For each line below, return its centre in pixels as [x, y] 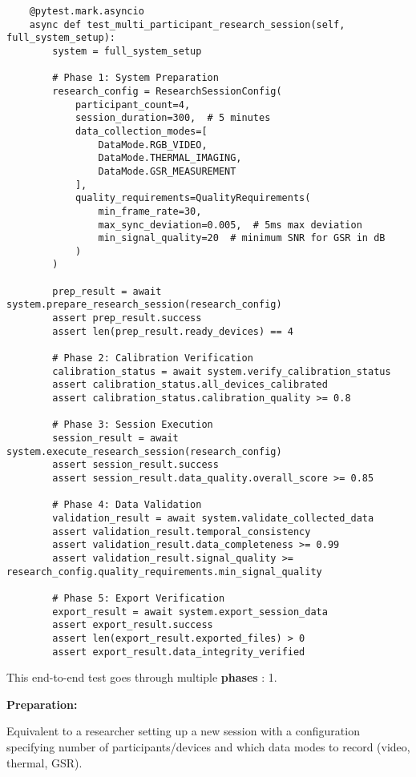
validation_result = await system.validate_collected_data [213, 518]
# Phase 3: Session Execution [133, 425]
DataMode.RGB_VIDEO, [153, 145]
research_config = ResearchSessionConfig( [167, 91]
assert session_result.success [135, 465]
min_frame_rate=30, [150, 211]
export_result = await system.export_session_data [190, 612]
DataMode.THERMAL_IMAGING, [170, 158]
